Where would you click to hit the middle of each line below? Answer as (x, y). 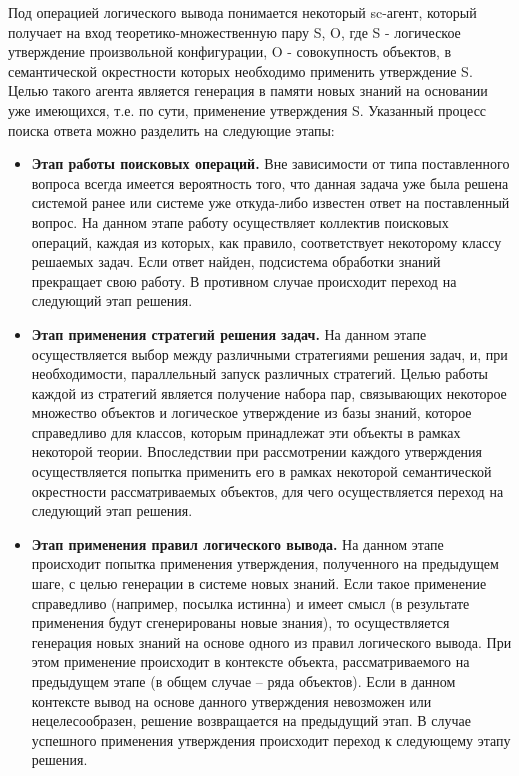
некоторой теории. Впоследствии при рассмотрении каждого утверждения (257, 451)
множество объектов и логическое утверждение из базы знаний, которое (251, 412)
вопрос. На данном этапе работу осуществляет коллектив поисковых (240, 221)
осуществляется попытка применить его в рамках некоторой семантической (261, 471)
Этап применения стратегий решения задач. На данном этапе (229, 333)
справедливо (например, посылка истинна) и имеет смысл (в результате (250, 602)
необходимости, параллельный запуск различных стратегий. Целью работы (260, 373)
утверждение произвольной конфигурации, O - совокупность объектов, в (230, 51)
